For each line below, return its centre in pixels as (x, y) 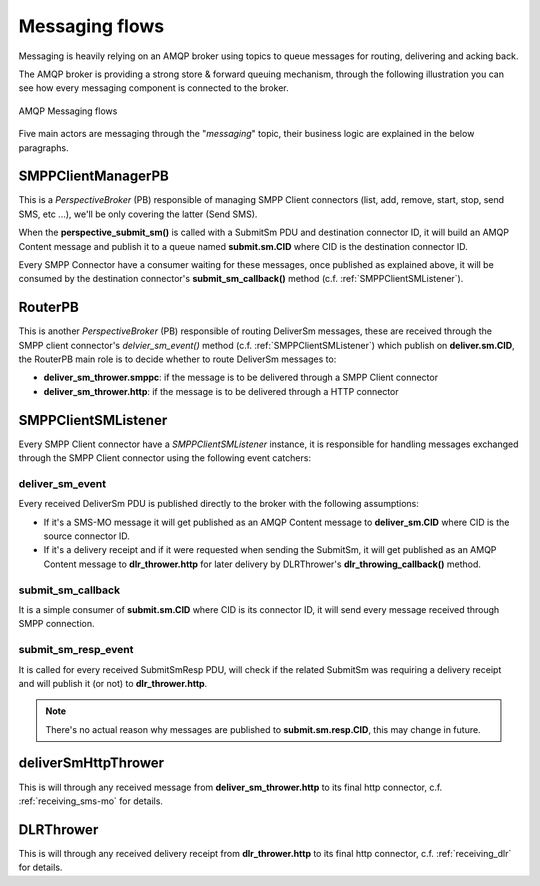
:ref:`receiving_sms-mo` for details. (91, 801)
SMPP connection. (56, 624)
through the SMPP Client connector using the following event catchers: (165, 458)
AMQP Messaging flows (68, 111)
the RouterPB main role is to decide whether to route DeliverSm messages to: (177, 359)
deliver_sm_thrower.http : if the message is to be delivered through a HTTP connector (221, 391)
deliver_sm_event (62, 483)
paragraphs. (43, 147)
